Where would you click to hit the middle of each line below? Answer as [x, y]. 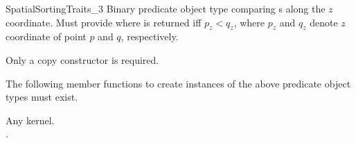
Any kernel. [30, 120]
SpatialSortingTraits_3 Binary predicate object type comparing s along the [166, 8]
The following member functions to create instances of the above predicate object [178, 83]
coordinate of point [46, 36]
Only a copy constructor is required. [82, 59]
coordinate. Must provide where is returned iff [104, 22]
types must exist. [42, 97]
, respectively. [150, 36]
